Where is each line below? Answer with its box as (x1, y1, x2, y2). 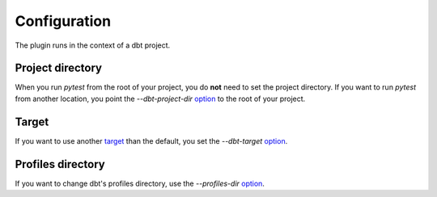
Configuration (15, 12, 112, 30)
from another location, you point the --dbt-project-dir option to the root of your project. (15, 94, 306, 103)
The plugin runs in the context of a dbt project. (15, 40, 171, 50)
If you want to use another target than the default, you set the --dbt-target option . (15, 136, 288, 145)
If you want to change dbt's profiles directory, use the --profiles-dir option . (15, 178, 265, 188)
